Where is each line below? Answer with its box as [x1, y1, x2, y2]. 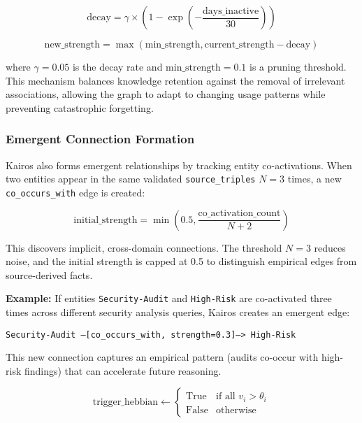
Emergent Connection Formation [6, 130, 195, 148]
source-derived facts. [6, 267, 93, 282]
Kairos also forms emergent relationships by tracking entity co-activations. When [6, 157, 352, 172]
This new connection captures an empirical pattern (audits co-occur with [6, 350, 319, 364]
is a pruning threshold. [249, 59, 347, 73]
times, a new [287, 171, 342, 186]
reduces [314, 240, 346, 254]
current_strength [204, 40, 275, 50]
